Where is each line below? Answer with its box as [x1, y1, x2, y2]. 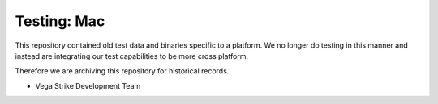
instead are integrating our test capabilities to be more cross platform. [15, 51, 249, 60]
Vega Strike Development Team [35, 81, 141, 90]
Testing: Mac [15, 12, 105, 30]
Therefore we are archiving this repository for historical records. [15, 66, 230, 76]
